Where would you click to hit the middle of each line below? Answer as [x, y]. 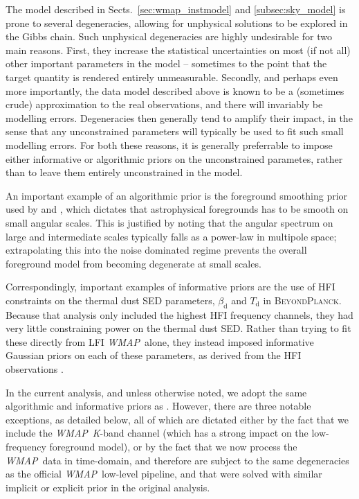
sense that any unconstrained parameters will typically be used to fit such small [175, 131]
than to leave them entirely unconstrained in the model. [124, 172]
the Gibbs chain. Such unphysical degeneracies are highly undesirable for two [169, 36]
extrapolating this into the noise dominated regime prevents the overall [156, 250]
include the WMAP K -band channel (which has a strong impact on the [157, 433]
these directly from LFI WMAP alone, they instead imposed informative [160, 341]
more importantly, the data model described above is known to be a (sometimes [175, 90]
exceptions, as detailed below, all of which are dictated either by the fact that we [177, 419]
